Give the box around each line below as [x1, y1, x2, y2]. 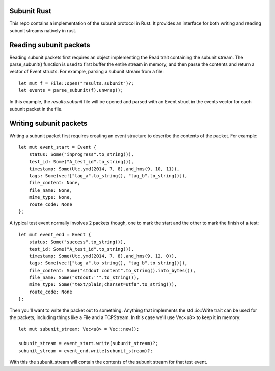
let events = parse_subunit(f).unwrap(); [18, 87, 123, 93]
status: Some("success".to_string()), [29, 239, 126, 245]
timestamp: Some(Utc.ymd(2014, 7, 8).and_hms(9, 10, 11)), [29, 166, 180, 172]
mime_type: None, [29, 194, 72, 200]
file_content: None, [29, 180, 80, 186]
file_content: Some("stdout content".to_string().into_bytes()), [29, 268, 196, 273]
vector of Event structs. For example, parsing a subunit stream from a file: [9, 68, 164, 74]
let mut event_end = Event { [18, 232, 91, 237]
